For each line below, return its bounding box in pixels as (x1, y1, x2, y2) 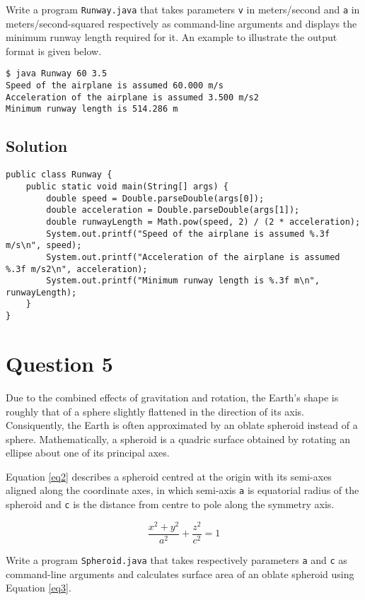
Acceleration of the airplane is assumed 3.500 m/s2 (6, 92, 259, 102)
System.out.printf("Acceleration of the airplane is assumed (46, 252, 340, 262)
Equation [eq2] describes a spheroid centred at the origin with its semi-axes (6, 469, 332, 483)
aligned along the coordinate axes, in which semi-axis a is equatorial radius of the (6, 483, 359, 498)
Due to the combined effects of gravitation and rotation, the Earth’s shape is (6, 389, 339, 404)
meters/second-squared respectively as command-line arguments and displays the (6, 16, 357, 30)
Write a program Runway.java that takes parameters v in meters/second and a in (6, 2, 360, 16)
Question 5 (6, 348, 113, 377)
